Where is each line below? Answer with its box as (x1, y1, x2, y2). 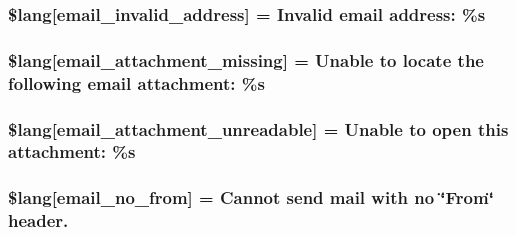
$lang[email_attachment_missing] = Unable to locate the (8, 47, 484, 72)
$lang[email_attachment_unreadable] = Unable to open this (8, 116, 509, 141)
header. (8, 208, 69, 233)
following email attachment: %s (8, 70, 265, 95)
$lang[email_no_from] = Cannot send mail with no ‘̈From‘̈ (8, 185, 494, 210)
